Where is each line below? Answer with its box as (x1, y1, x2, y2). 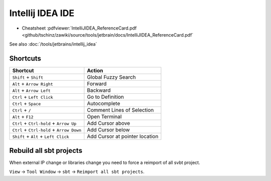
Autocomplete (87, 100, 120, 107)
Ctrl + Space (12, 100, 41, 107)
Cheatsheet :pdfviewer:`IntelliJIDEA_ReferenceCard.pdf (22, 25, 137, 31)
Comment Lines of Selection (87, 107, 154, 114)
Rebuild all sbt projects (9, 146, 83, 155)
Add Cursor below (87, 126, 130, 133)
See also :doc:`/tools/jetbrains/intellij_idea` (9, 41, 97, 47)
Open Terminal (87, 113, 122, 120)
